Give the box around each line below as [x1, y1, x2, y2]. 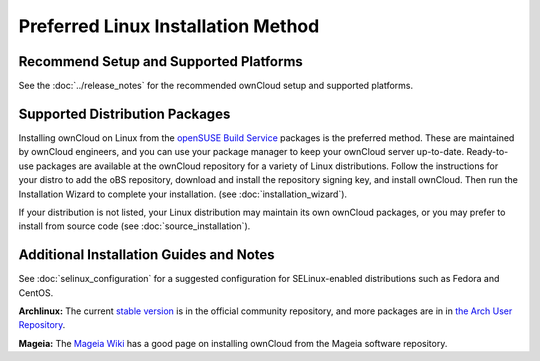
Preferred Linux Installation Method [18, 15, 320, 37]
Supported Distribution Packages [18, 105, 231, 122]
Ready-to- [466, 146, 509, 158]
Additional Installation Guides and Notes [18, 246, 275, 264]
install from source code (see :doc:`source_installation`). [18, 220, 251, 232]
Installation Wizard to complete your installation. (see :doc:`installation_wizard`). [18, 188, 348, 200]
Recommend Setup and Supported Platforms [18, 53, 304, 70]
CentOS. [18, 286, 54, 299]
